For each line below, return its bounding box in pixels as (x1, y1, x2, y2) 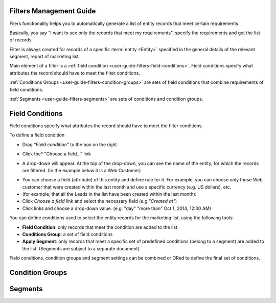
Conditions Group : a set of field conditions (22, 231, 113, 238)
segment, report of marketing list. (9, 54, 80, 60)
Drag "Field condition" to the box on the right (22, 141, 117, 148)
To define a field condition (9, 132, 65, 138)
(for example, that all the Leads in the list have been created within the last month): (22, 191, 197, 197)
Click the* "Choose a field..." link (22, 151, 91, 157)
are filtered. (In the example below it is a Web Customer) (22, 167, 141, 173)
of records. (9, 37, 33, 43)
